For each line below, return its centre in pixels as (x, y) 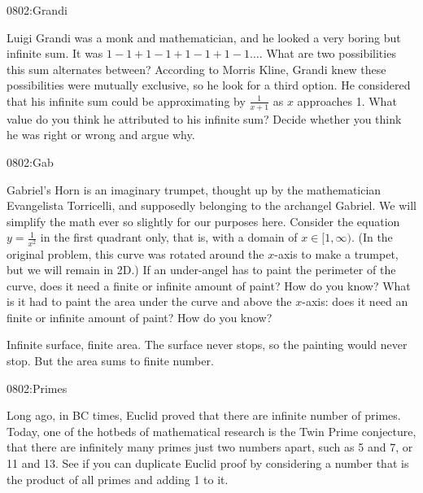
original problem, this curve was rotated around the (135, 253)
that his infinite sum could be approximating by (126, 100)
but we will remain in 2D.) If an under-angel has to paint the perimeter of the (201, 270)
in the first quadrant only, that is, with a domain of (169, 237)
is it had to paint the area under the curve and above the (149, 301)
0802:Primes (37, 388)
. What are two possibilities (327, 53)
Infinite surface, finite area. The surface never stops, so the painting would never (207, 345)
